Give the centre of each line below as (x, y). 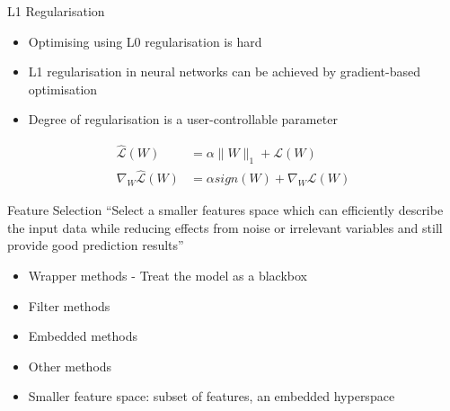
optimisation (63, 89)
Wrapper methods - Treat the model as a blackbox (168, 276)
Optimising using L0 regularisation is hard (145, 41)
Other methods (70, 366)
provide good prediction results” (96, 245)
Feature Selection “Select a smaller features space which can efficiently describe (225, 210)
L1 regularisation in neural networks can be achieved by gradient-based (224, 71)
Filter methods (69, 305)
